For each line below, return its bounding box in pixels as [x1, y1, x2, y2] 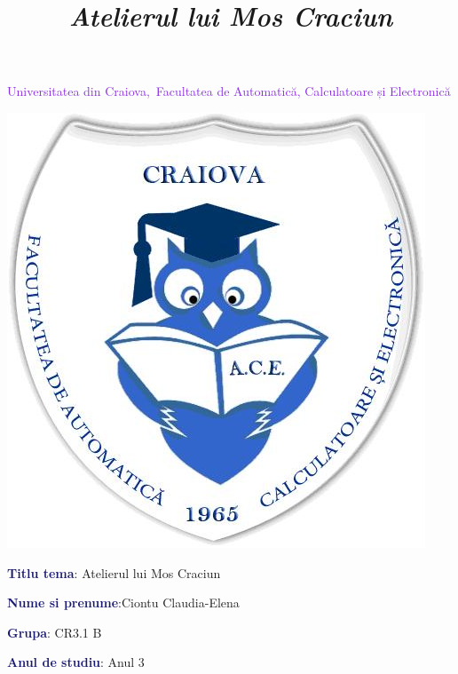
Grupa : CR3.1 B [7, 622, 102, 641]
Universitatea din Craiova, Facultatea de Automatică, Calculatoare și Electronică [7, 82, 451, 100]
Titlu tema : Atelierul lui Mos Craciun [7, 563, 221, 582]
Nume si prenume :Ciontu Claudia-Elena [7, 593, 240, 612]
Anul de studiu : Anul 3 [7, 653, 145, 671]
